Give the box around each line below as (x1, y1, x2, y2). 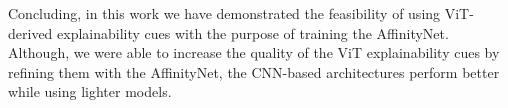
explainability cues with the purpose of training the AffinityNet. (57, 22, 449, 43)
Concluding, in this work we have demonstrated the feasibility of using (8, 3, 441, 23)
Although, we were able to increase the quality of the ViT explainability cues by (8, 42, 500, 63)
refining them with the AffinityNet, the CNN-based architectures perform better (8, 61, 500, 82)
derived (8, 22, 53, 43)
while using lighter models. (8, 81, 172, 102)
